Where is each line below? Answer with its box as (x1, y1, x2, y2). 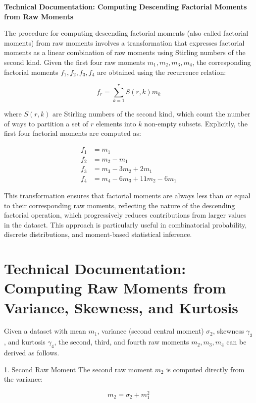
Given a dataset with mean (4, 326, 86, 336)
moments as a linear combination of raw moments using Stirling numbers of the (4, 47, 246, 58)
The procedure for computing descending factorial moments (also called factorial (4, 28, 249, 38)
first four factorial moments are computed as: (4, 128, 141, 138)
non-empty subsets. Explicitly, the (144, 118, 248, 128)
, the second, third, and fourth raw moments (54, 337, 189, 347)
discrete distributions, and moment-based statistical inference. (4, 229, 192, 239)
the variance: (4, 374, 43, 384)
